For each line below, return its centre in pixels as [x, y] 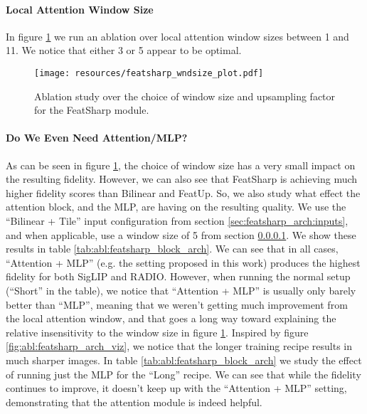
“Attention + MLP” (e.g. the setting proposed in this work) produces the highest [183, 262]
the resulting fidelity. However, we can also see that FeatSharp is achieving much [182, 179]
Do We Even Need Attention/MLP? [97, 138]
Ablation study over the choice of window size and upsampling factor [185, 96]
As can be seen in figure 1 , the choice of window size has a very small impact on [181, 165]
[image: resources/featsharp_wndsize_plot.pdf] [149, 73]
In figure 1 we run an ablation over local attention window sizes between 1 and [177, 36]
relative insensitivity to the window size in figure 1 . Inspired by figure [157, 332]
